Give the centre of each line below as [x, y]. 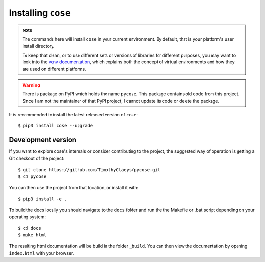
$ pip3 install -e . [42, 199]
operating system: [27, 217]
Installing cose [40, 13]
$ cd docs [29, 228]
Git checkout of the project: [37, 158]
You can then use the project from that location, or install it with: [74, 187]
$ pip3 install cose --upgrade [55, 126]
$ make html [32, 235]
